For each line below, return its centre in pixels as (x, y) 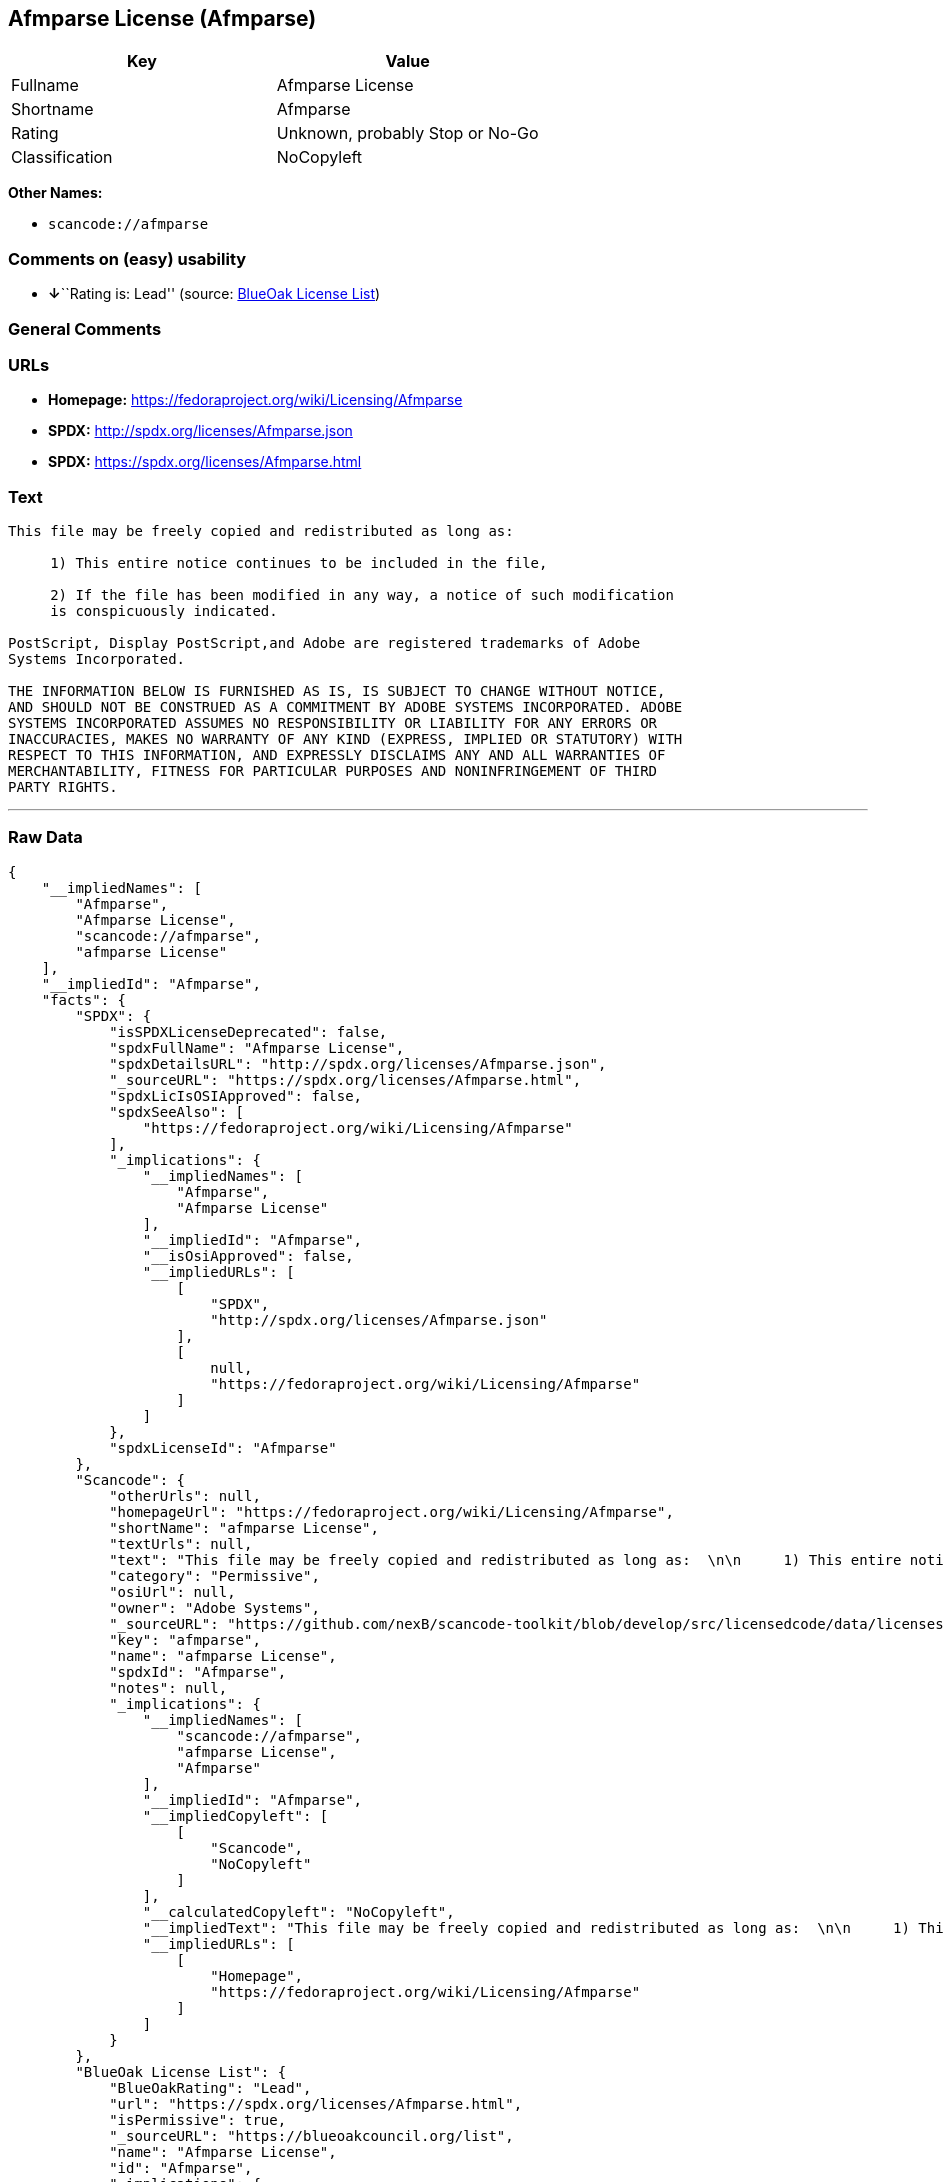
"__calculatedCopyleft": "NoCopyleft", (298, 1911)
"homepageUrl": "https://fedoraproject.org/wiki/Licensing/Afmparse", (391, 1511)
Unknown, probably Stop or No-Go (407, 133)
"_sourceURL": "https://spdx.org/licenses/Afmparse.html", (345, 1079)
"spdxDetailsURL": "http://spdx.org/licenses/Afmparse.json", (358, 1063)
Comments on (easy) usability (127, 258)
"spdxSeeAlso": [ (177, 1111)
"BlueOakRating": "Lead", (210, 2087)
